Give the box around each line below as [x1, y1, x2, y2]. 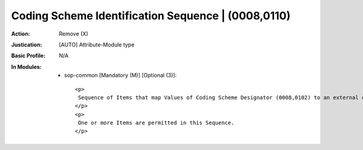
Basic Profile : [11, 52, 45, 60]
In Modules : [11, 63, 42, 70]
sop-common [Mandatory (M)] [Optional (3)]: [64, 72, 177, 79]
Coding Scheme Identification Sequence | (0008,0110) [11, 9, 291, 22]
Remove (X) [59, 30, 88, 37]
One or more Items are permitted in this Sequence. [77, 119, 235, 127]
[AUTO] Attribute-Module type [59, 41, 135, 48]
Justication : [11, 41, 42, 48]
